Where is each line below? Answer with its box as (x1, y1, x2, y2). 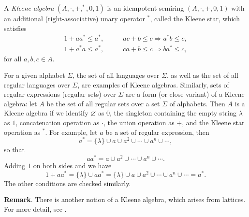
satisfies (4, 23, 27, 33)
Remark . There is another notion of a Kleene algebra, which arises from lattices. (4, 194, 246, 204)
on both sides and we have (33, 160, 112, 170)
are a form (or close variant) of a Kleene (125, 89, 245, 99)
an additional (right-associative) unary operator (4, 14, 146, 23)
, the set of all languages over (73, 70, 160, 80)
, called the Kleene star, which (150, 14, 240, 23)
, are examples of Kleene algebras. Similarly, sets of (77, 79, 229, 89)
